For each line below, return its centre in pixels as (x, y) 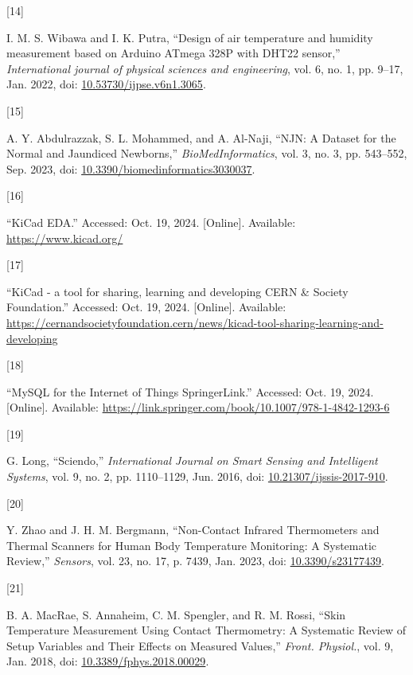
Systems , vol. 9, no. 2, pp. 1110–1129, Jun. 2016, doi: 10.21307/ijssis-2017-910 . (197, 476)
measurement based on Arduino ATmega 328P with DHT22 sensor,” (173, 53)
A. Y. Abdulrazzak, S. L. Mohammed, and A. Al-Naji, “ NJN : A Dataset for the (201, 137)
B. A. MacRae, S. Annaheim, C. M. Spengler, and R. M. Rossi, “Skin (176, 614)
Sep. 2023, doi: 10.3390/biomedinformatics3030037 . (131, 168)
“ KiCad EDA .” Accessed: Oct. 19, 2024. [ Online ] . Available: (151, 222)
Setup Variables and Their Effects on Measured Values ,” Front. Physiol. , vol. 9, (200, 645)
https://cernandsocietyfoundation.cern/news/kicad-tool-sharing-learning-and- (195, 322)
